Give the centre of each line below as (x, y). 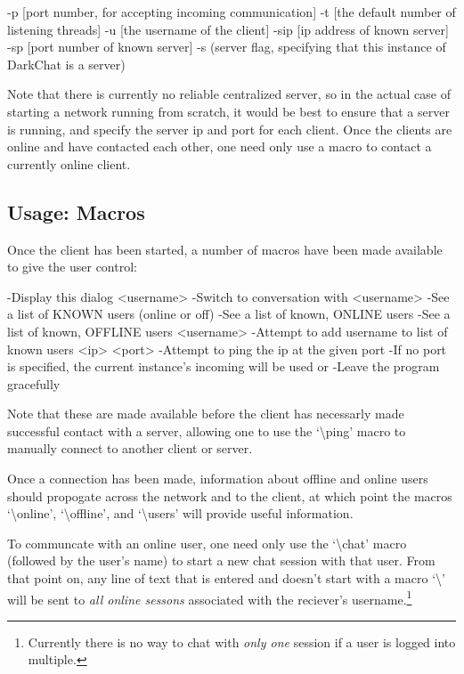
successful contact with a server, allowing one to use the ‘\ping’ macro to (207, 430)
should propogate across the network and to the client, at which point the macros (230, 495)
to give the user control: (72, 267)
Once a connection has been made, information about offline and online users (218, 479)
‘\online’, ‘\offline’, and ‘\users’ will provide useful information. (180, 513)
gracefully (34, 383)
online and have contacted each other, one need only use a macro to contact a (220, 146)
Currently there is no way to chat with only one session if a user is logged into (242, 642)
